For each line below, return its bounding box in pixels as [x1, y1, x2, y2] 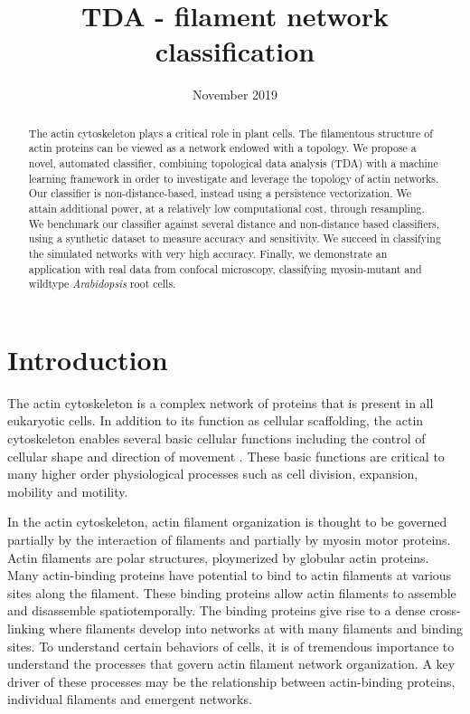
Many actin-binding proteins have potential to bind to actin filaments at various [7, 566, 452, 585]
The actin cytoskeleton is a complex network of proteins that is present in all [7, 393, 434, 412]
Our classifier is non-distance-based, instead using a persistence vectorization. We [28, 186, 411, 201]
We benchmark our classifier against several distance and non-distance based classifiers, [28, 215, 440, 231]
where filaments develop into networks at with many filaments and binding [49, 618, 463, 637]
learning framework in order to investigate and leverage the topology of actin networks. [28, 170, 439, 186]
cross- [429, 601, 461, 620]
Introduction [7, 340, 168, 377]
